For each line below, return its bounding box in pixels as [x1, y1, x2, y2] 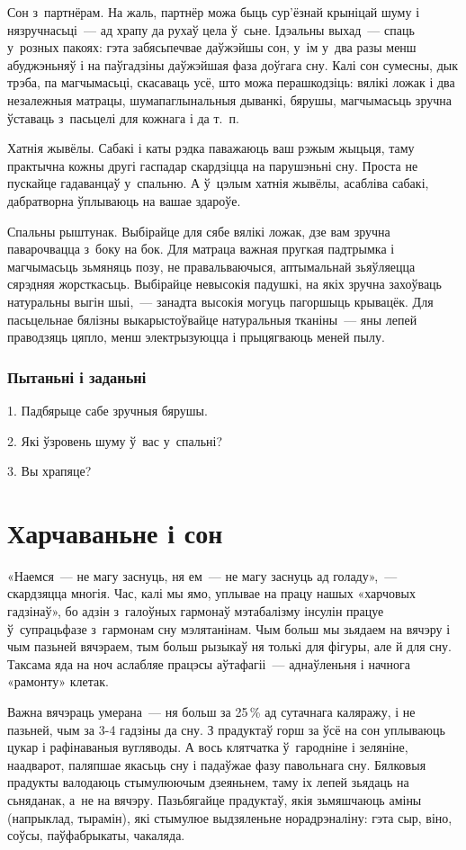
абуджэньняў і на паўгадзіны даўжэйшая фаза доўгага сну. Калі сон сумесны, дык [7, 55, 458, 74]
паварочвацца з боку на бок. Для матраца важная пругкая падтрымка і [7, 239, 395, 258]
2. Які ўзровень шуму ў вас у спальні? [7, 431, 223, 450]
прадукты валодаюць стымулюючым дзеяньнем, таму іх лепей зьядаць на [7, 773, 409, 792]
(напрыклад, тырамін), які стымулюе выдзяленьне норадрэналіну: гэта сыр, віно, [7, 808, 453, 827]
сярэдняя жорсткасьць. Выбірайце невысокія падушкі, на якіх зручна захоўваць [7, 274, 442, 293]
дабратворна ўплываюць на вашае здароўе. [7, 191, 241, 210]
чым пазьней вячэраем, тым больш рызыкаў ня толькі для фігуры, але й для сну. [7, 637, 452, 656]
